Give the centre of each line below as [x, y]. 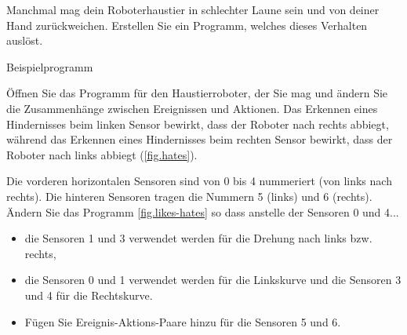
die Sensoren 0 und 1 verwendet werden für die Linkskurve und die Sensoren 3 [213, 280]
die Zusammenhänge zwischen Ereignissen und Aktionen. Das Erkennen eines [192, 108]
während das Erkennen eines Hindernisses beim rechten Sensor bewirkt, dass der [200, 139]
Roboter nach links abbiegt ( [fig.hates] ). [102, 154]
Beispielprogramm [50, 66]
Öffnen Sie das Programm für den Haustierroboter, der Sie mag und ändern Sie [197, 93]
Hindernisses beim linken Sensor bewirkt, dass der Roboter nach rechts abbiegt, [198, 124]
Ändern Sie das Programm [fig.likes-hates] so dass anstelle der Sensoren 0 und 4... [203, 211]
